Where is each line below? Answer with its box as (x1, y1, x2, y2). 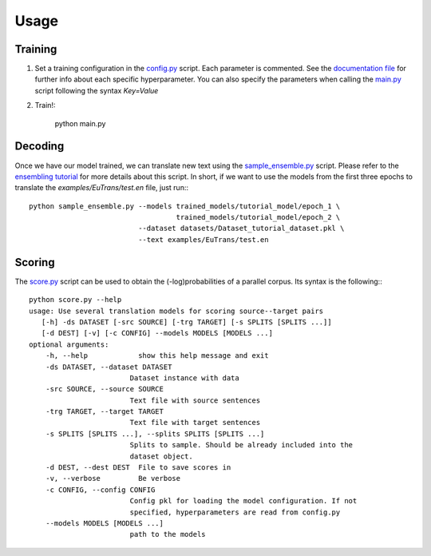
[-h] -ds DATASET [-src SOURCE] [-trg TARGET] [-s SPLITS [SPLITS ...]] (41, 317, 332, 327)
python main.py (54, 118, 106, 128)
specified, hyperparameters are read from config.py (129, 507, 341, 517)
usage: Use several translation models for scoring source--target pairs (29, 306, 324, 316)
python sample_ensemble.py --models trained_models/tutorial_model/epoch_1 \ (29, 201, 341, 211)
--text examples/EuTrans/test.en (138, 235, 269, 244)
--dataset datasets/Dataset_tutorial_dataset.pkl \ (138, 224, 345, 233)
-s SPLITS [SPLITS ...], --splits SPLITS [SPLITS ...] (45, 429, 265, 439)
